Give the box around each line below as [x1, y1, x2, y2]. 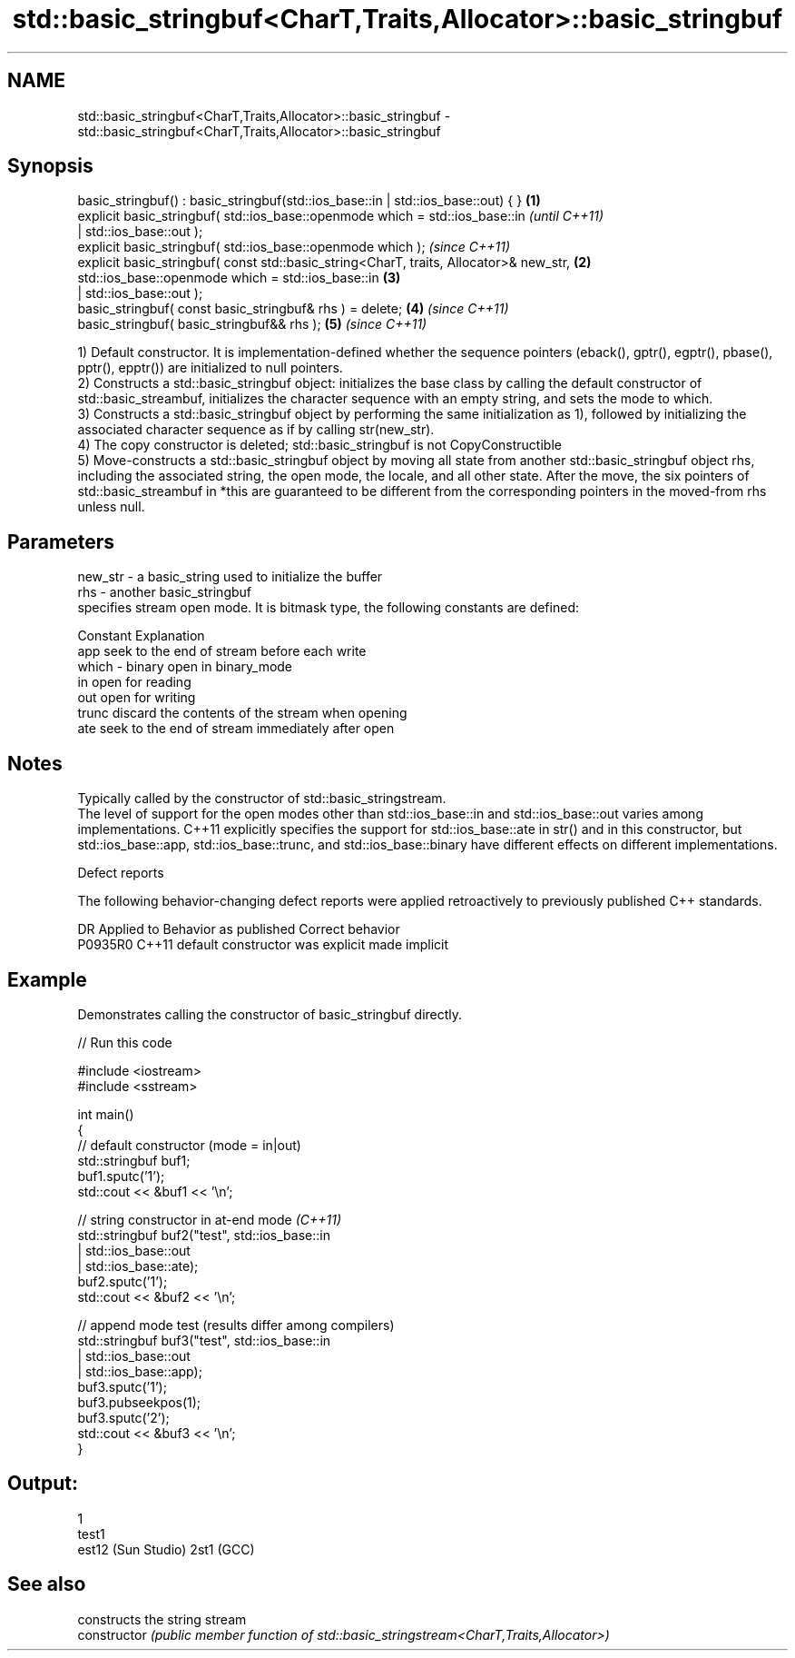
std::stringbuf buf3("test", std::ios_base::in [77, 1332, 331, 1348]
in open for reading [77, 674, 191, 690]
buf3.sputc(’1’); [77, 1378, 167, 1395]
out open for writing [77, 690, 196, 706]
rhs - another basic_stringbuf [77, 584, 252, 601]
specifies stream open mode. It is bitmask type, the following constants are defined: [77, 600, 579, 616]
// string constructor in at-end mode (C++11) [77, 1211, 342, 1227]
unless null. [77, 499, 145, 515]
